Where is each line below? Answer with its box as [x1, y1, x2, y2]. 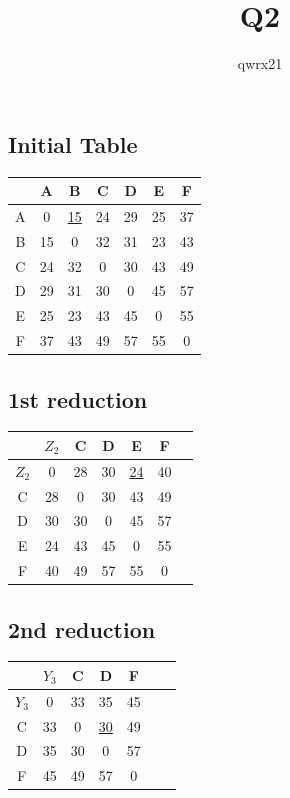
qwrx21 [237, 53, 283, 74]
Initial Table [8, 128, 138, 159]
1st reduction [8, 383, 148, 414]
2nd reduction [8, 613, 156, 644]
